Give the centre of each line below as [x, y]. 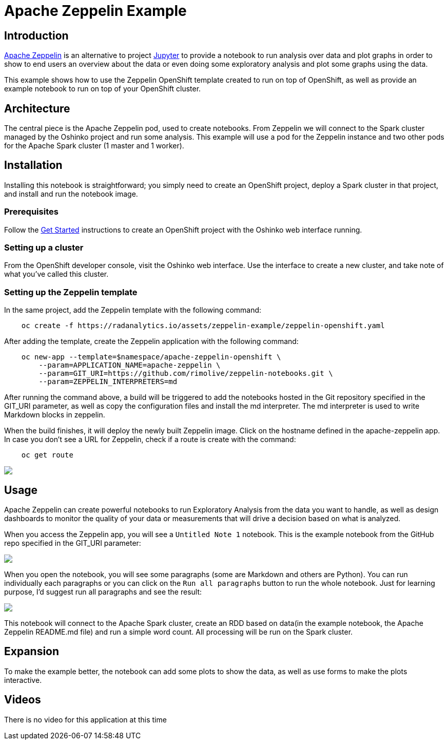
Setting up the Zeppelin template [71, 292]
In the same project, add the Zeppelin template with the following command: [133, 310]
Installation [33, 165]
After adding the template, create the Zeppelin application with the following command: [151, 341]
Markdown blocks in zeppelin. [55, 415]
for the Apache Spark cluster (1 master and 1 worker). [94, 146]
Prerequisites [31, 212]
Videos [23, 700]
